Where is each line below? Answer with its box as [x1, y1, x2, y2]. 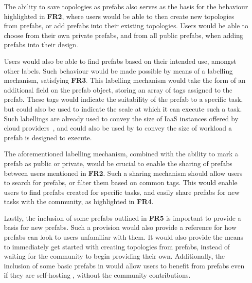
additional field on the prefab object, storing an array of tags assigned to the [4, 84, 233, 94]
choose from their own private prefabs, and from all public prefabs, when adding [4, 30, 244, 40]
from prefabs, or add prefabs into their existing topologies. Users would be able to [4, 20, 248, 31]
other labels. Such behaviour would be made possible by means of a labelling [4, 65, 233, 75]
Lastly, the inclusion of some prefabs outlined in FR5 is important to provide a [4, 212, 241, 223]
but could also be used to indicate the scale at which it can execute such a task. [4, 103, 242, 113]
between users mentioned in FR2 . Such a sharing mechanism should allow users [4, 168, 243, 178]
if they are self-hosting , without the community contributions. [4, 270, 191, 280]
